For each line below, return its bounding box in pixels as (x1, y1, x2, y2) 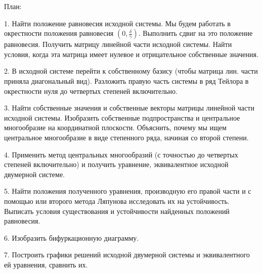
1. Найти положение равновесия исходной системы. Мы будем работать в (4, 18, 231, 28)
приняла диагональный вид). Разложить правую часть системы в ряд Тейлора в (4, 75, 249, 86)
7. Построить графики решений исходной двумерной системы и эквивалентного (4, 249, 250, 260)
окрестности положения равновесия (4, 28, 114, 38)
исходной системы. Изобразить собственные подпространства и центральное (4, 112, 240, 123)
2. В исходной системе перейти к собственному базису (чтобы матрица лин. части (4, 66, 258, 76)
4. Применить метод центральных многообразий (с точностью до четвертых (4, 149, 238, 159)
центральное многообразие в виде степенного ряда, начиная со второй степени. (4, 132, 249, 142)
